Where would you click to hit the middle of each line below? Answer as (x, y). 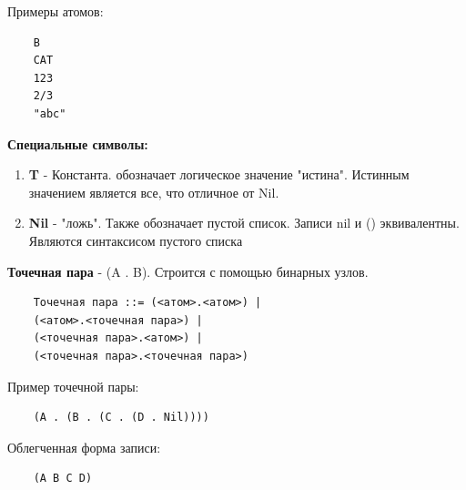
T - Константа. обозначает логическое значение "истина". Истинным (219, 174)
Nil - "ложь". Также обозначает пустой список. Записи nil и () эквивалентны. (244, 223)
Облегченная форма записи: (84, 447)
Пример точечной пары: (73, 386)
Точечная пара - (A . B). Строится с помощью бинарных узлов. (188, 271)
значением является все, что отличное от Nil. (154, 192)
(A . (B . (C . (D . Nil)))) (121, 418)
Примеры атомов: (56, 11)
